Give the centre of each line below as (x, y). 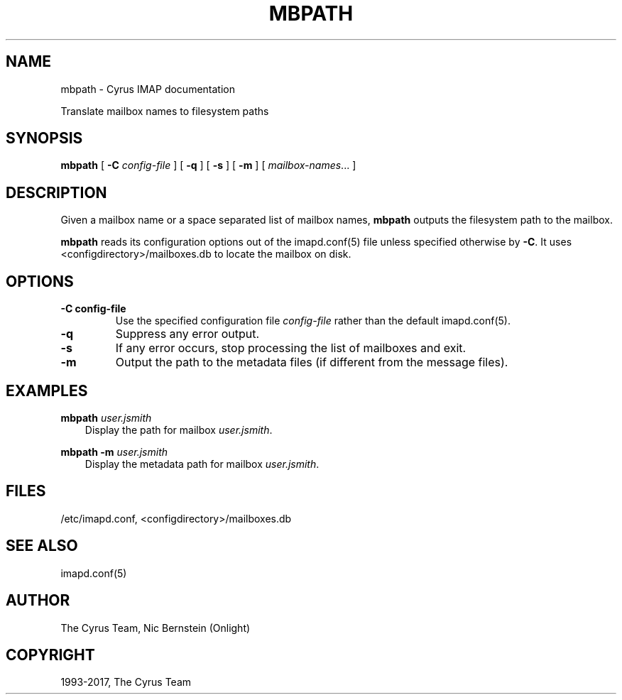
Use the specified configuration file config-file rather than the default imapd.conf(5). (313, 321)
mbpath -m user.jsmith (114, 452)
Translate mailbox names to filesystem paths (165, 111)
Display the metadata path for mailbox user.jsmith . (202, 464)
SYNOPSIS (44, 138)
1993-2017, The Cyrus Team (126, 682)
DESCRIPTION (56, 192)
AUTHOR (38, 601)
